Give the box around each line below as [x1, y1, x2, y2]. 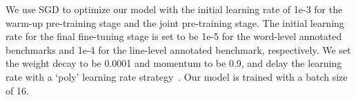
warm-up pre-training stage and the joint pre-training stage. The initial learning [6, 15, 344, 30]
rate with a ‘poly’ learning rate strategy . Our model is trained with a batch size [6, 69, 348, 83]
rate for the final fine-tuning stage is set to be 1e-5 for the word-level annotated [6, 29, 342, 43]
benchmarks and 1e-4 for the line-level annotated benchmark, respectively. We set [6, 42, 351, 57]
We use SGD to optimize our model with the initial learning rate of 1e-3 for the [6, 2, 343, 16]
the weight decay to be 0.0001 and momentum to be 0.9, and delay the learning [6, 56, 342, 70]
